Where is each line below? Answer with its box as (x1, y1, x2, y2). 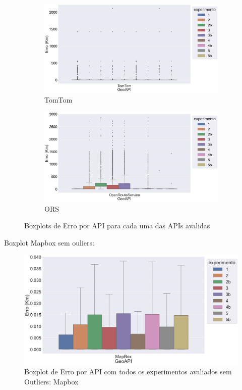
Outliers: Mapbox (24, 376, 79, 386)
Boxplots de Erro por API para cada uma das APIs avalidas (24, 220, 210, 231)
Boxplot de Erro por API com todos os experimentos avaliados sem (24, 366, 232, 377)
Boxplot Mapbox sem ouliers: (4, 237, 94, 248)
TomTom (44, 94, 73, 105)
